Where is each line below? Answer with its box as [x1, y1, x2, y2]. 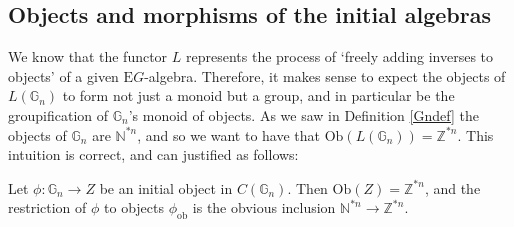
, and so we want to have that [137, 124, 321, 145]
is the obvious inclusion [192, 197, 336, 218]
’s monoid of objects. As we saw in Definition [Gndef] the [128, 104, 479, 125]
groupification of [8, 104, 109, 125]
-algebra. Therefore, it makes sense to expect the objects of [144, 65, 506, 86]
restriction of [8, 197, 87, 218]
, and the [424, 177, 481, 198]
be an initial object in [99, 177, 233, 198]
